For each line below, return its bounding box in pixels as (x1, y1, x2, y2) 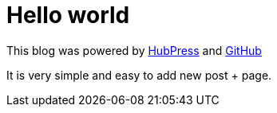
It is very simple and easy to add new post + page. (6, 68, 272, 82)
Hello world (6, 2, 130, 29)
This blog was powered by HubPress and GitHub (6, 43, 262, 57)
